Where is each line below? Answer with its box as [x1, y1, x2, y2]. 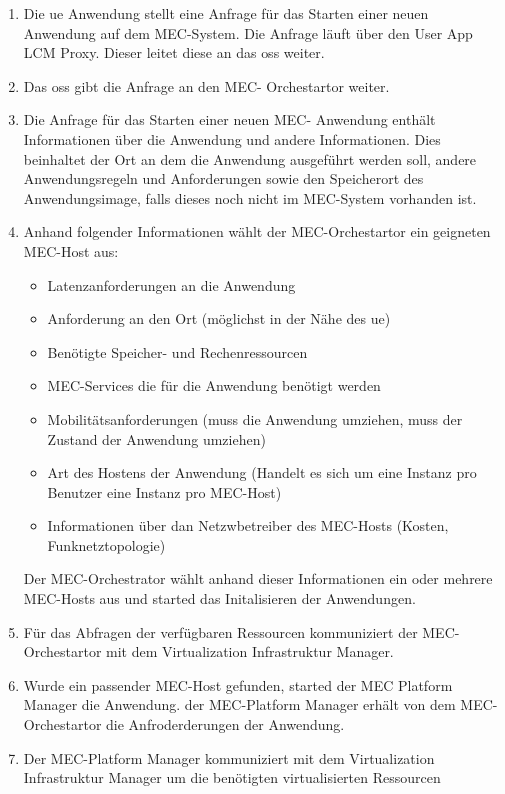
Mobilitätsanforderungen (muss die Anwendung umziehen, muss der [47, 408, 463, 429]
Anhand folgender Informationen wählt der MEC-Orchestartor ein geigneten [23, 221, 491, 242]
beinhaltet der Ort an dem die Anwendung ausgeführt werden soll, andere [23, 148, 477, 169]
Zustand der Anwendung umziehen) [47, 428, 266, 449]
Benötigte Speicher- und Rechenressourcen [47, 341, 308, 362]
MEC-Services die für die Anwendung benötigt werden [47, 375, 381, 396]
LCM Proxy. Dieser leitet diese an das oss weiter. [23, 42, 325, 63]
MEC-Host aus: [23, 240, 119, 261]
